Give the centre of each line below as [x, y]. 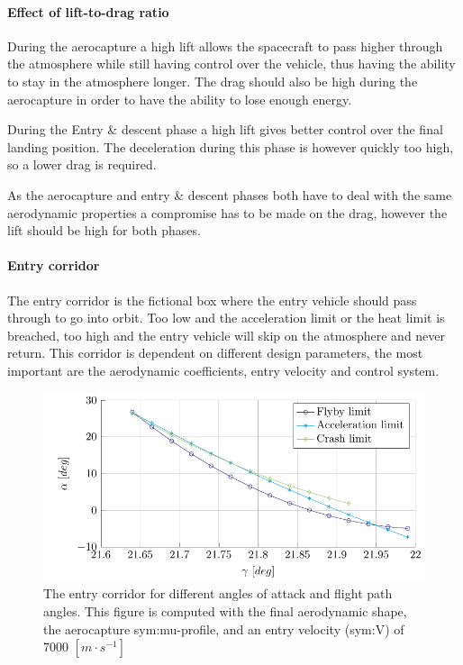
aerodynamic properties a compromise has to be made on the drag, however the [227, 212]
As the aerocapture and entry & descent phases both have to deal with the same [230, 194]
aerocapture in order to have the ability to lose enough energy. [180, 99]
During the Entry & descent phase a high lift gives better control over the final [225, 129]
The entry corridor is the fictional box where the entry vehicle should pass [212, 300]
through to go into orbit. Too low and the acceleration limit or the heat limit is [226, 318]
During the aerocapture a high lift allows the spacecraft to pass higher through [225, 46]
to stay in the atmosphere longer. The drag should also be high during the [213, 81]
